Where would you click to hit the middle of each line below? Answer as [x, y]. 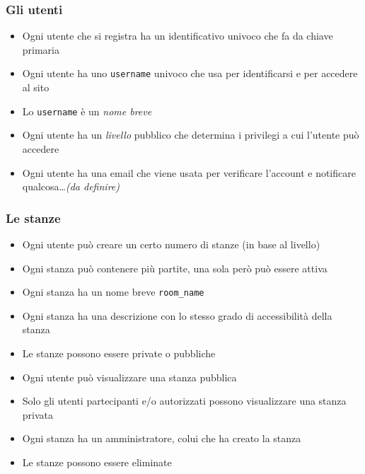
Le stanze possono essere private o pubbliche [119, 353]
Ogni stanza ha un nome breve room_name [113, 292]
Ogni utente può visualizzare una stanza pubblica [129, 377]
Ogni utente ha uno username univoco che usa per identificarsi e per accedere [190, 73]
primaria [41, 49]
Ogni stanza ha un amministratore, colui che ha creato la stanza [162, 438]
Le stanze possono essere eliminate [97, 462]
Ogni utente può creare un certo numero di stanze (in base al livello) [171, 244]
